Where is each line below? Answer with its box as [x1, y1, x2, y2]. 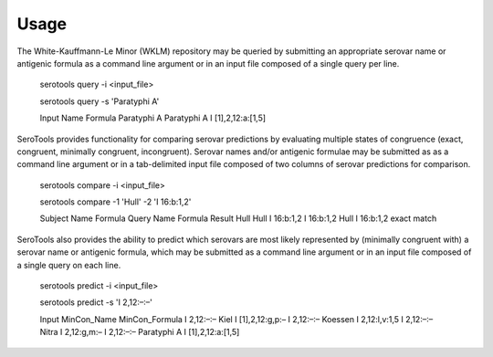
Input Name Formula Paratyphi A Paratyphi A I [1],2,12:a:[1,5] [39, 112, 267, 123]
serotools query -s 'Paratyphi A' [39, 96, 160, 107]
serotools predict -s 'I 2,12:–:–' [39, 297, 152, 308]
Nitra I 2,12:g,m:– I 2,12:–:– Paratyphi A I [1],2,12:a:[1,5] [39, 327, 240, 338]
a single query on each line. [16, 259, 121, 270]
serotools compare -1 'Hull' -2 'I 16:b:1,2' [39, 196, 192, 207]
